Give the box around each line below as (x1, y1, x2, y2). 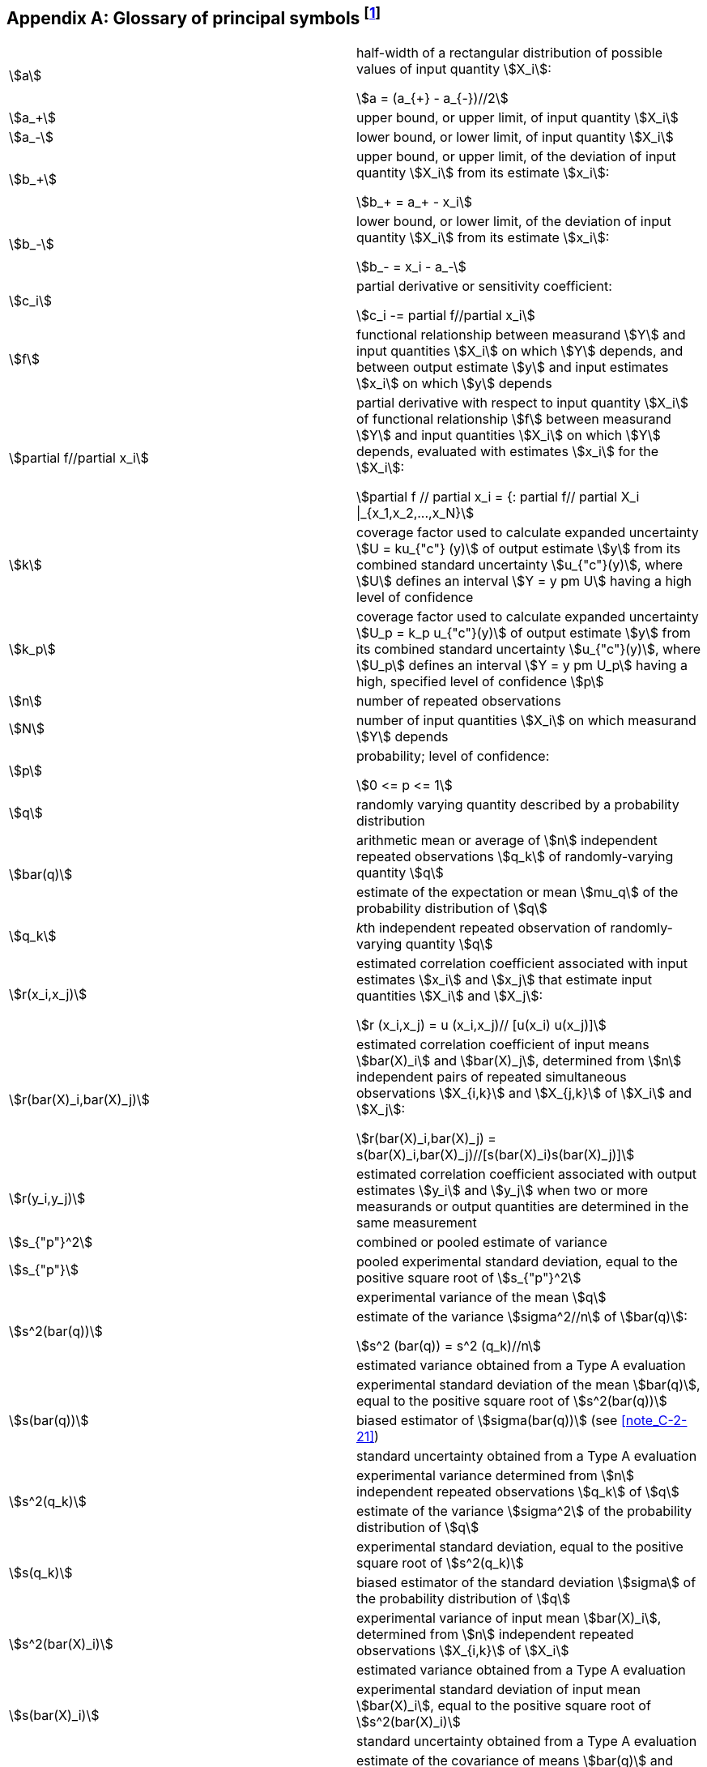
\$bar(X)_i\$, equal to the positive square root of (356, 1697, 651, 1714)
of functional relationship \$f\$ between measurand (356, 411, 671, 428)
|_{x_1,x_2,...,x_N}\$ (356, 505, 475, 522)
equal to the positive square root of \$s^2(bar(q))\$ (356, 1393, 667, 1410)
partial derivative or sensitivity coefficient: (356, 278, 612, 295)
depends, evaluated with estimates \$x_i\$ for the (356, 443, 658, 460)
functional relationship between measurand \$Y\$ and (356, 327, 686, 344)
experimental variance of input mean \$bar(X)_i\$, (356, 1610, 662, 1627)
